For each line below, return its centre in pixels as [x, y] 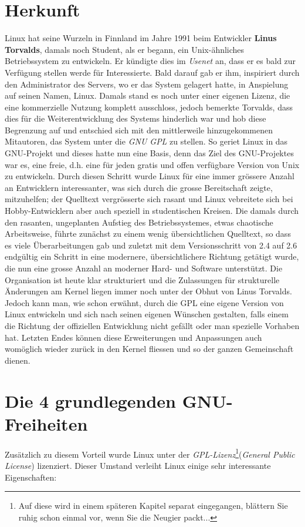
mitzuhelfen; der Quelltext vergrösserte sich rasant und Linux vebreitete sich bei [149, 199]
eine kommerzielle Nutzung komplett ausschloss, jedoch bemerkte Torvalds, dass [149, 107]
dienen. [18, 360]
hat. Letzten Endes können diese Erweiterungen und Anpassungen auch [133, 337]
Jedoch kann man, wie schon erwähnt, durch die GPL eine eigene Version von [144, 302]
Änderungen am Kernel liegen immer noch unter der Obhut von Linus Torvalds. [148, 291]
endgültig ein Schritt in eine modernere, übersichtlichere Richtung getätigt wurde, [152, 256]
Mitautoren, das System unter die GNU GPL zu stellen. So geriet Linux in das [146, 141]
